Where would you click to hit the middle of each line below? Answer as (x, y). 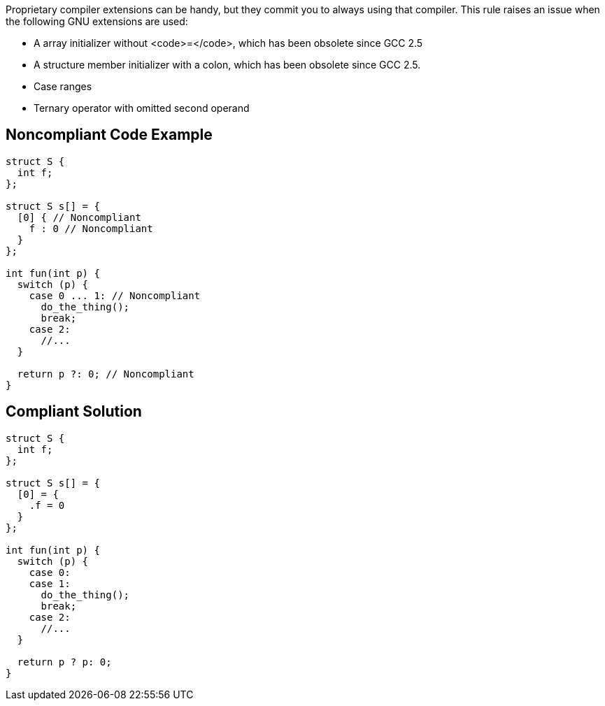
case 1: (50, 583)
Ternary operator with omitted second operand (142, 108)
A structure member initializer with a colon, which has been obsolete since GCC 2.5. (227, 65)
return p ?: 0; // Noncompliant (106, 374)
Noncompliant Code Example (109, 135)
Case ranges (63, 86)
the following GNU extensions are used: (97, 21)
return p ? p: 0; (64, 662)
